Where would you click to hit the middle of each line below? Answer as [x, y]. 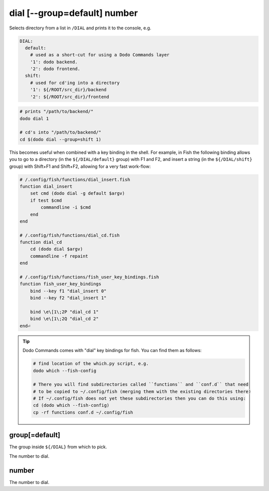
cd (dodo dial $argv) [57, 249]
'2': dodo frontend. [55, 69]
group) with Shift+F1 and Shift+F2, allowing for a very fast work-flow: [80, 166]
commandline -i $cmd [66, 207]
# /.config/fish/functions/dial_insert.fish [75, 180]
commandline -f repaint [59, 256]
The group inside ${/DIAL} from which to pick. [58, 447]
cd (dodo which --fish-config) [71, 405]
